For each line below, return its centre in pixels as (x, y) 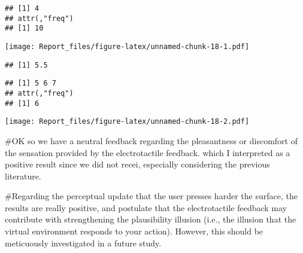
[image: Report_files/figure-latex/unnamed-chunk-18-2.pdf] (127, 122)
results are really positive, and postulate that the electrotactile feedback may (146, 207)
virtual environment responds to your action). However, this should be (134, 231)
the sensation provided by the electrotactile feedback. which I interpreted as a (148, 152)
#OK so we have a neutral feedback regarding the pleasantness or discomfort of (151, 140)
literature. (23, 176)
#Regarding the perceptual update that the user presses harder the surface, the (151, 196)
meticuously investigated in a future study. (83, 243)
